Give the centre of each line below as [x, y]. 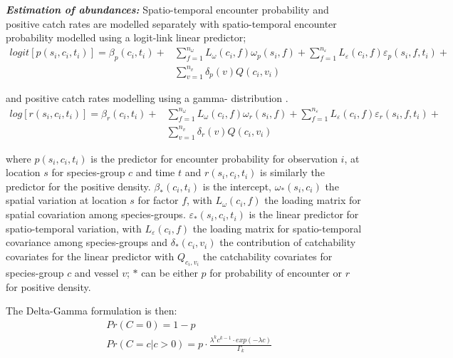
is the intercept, [237, 186]
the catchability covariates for [267, 256]
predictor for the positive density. [78, 186]
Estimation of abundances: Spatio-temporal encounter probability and [167, 9]
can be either [170, 273]
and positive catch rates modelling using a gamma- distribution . [147, 98]
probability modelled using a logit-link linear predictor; [126, 37]
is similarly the [292, 172]
